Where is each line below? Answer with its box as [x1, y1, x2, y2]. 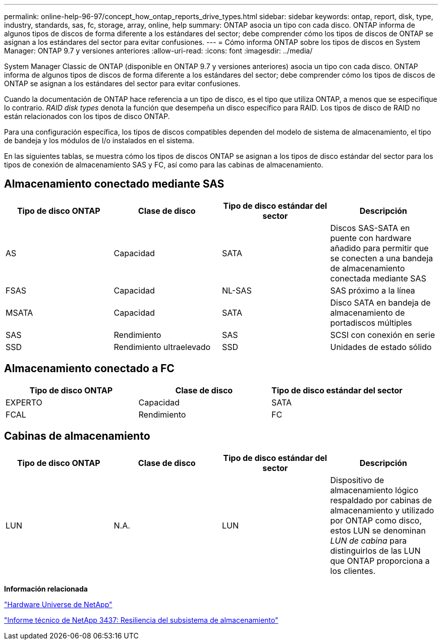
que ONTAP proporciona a [330, 555, 430, 566]
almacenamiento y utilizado [330, 505, 434, 515]
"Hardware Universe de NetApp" [4, 600, 113, 609]
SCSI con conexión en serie [330, 329, 435, 340]
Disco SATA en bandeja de [330, 297, 431, 308]
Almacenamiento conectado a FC [4, 362, 175, 375]
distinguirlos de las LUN [330, 545, 421, 556]
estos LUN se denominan [330, 525, 426, 536]
